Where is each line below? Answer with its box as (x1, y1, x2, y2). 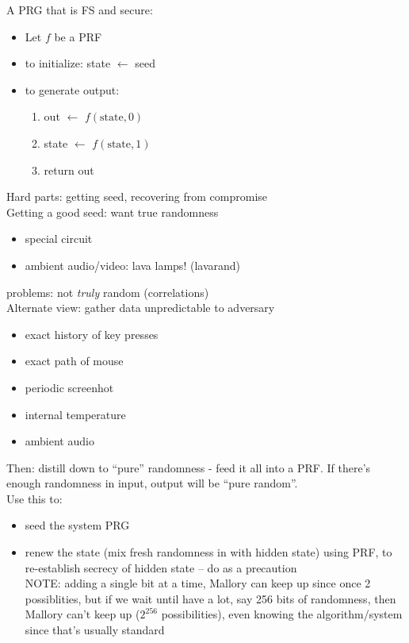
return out (44, 161, 94, 178)
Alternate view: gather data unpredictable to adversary (6, 299, 275, 316)
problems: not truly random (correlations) (6, 283, 209, 300)
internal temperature (25, 406, 126, 422)
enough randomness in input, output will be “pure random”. (6, 475, 298, 491)
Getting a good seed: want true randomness (6, 203, 219, 220)
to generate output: (25, 81, 120, 98)
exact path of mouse (25, 352, 124, 369)
